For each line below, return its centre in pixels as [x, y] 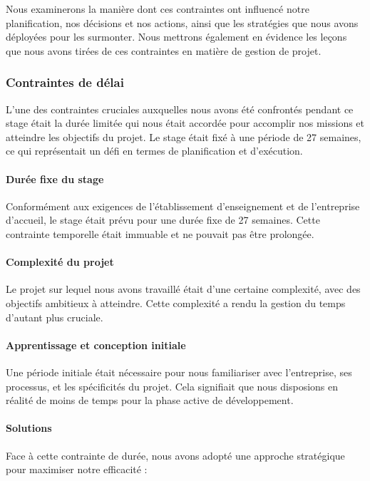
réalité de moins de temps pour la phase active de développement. [150, 400]
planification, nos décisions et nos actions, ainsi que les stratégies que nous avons [182, 22]
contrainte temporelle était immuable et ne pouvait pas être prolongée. [160, 233]
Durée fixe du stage [55, 179]
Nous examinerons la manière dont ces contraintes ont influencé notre [158, 9]
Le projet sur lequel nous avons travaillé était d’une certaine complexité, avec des [183, 289]
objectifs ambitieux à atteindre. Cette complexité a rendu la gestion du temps [176, 302]
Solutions [29, 428]
